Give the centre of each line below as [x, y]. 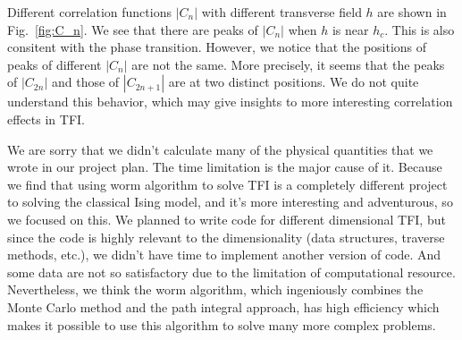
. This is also [420, 29]
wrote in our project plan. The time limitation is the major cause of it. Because [225, 167]
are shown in [412, 12]
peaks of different [55, 64]
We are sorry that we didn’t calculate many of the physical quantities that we [220, 149]
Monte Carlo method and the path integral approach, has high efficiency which [223, 306]
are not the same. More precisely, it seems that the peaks [288, 64]
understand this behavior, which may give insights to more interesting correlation [230, 102]
